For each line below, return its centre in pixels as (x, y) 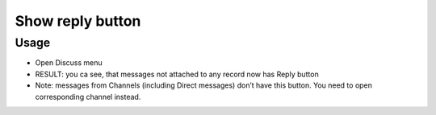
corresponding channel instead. (88, 97)
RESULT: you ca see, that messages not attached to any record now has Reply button (177, 74)
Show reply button (78, 21)
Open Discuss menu (69, 63)
